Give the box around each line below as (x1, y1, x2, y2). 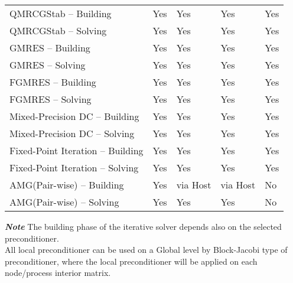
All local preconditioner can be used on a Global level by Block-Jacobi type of (5, 243, 288, 256)
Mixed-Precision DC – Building (9, 109, 139, 123)
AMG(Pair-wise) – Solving (9, 195, 119, 209)
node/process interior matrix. (5, 266, 111, 279)
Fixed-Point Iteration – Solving (9, 161, 139, 174)
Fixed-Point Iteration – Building (9, 144, 144, 157)
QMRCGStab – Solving (9, 24, 107, 37)
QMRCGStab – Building (9, 6, 112, 20)
